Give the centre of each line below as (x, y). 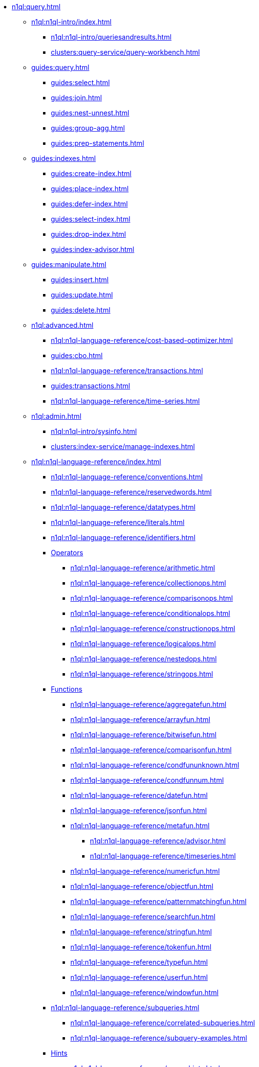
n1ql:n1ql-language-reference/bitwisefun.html (143, 735)
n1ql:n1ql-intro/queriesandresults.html (111, 37)
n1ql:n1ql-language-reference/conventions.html (127, 477)
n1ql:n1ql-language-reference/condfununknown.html (155, 765)
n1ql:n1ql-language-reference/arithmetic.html (143, 568)
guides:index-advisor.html (93, 249)
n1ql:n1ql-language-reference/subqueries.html (125, 1008)
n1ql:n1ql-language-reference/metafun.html (140, 826)
